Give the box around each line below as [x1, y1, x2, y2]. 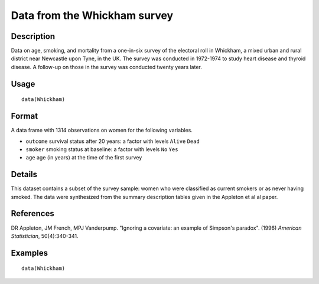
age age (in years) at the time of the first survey [25, 154, 142, 161]
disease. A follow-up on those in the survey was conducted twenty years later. [11, 63, 202, 70]
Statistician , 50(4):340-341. [11, 232, 79, 239]
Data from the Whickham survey [11, 9, 174, 22]
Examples [11, 248, 48, 258]
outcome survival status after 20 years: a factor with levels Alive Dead [25, 138, 200, 145]
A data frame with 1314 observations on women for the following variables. [11, 127, 193, 134]
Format [11, 111, 38, 121]
